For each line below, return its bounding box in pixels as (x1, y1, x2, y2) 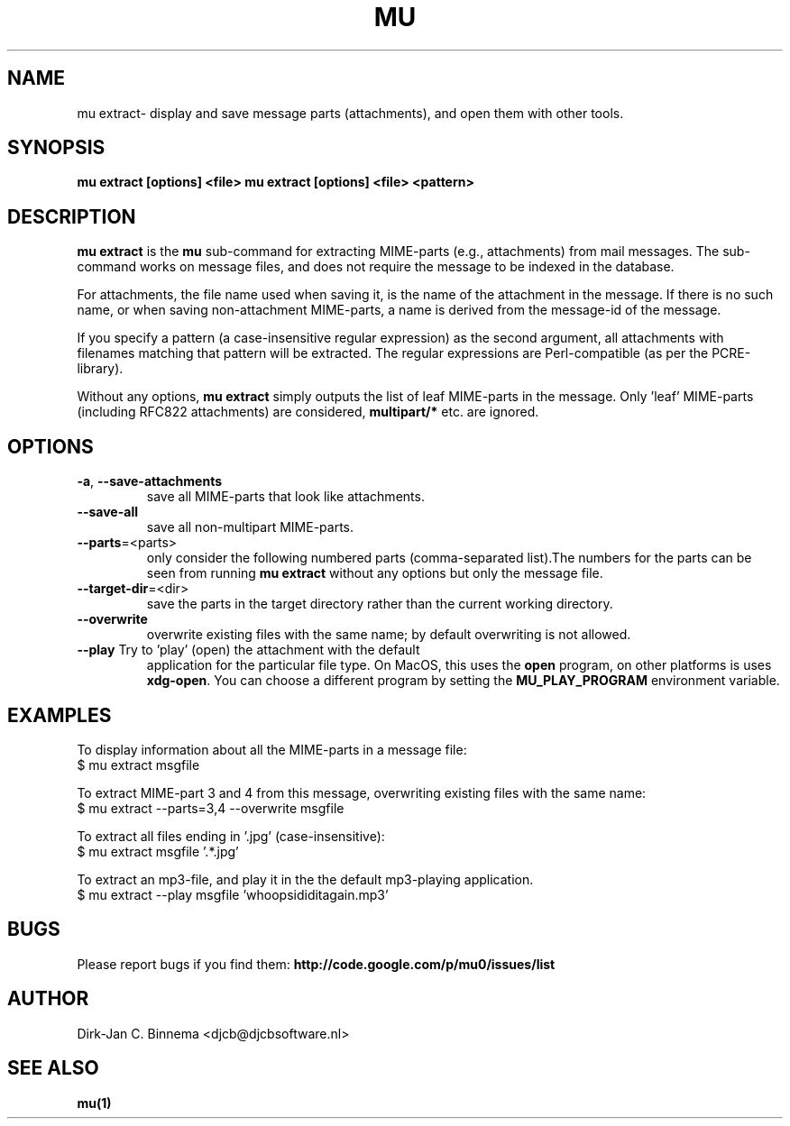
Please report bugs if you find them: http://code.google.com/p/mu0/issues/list (77, 956, 556, 972)
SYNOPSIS (7, 136, 106, 160)
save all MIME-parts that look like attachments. (146, 489, 425, 505)
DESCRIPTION (7, 205, 136, 228)
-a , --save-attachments (77, 473, 222, 490)
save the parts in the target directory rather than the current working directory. (146, 596, 613, 612)
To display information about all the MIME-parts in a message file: (77, 741, 467, 757)
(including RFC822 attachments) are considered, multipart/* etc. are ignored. (77, 404, 539, 420)
